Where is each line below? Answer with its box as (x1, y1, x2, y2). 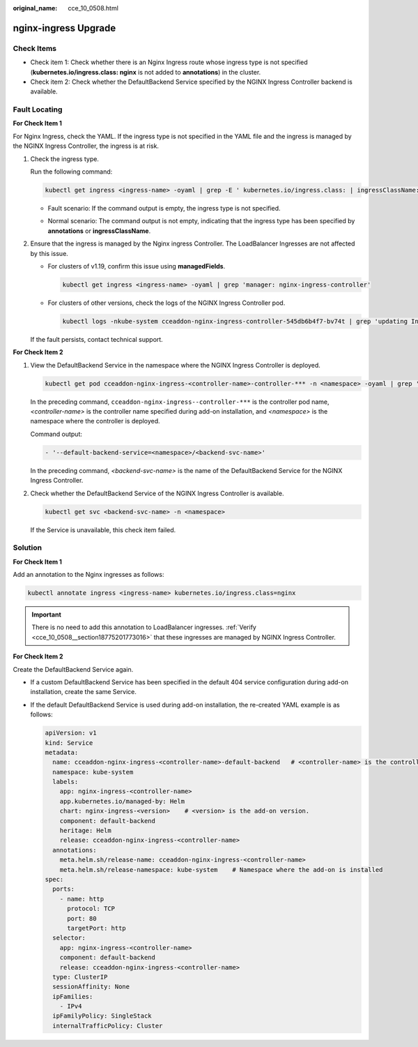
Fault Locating (13, 105, 63, 114)
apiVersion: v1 (45, 729, 97, 737)
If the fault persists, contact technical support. (30, 335, 163, 343)
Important (31, 610, 62, 619)
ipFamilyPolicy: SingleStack (52, 1012, 153, 1020)
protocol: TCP (67, 905, 115, 913)
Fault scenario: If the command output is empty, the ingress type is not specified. (47, 204, 281, 212)
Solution (13, 543, 42, 552)
